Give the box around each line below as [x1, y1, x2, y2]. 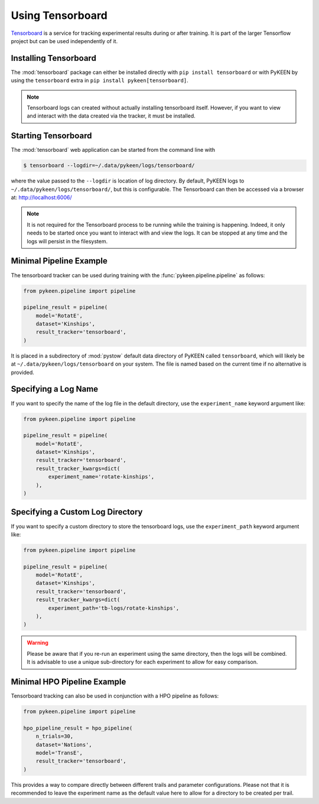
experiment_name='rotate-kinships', [48, 473, 155, 480]
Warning [27, 639, 48, 646]
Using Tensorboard [11, 9, 108, 22]
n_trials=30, [35, 733, 74, 740]
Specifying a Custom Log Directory [11, 507, 143, 517]
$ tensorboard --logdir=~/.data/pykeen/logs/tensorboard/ [23, 162, 195, 169]
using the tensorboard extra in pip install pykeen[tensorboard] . [11, 77, 188, 84]
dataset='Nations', [35, 741, 93, 748]
